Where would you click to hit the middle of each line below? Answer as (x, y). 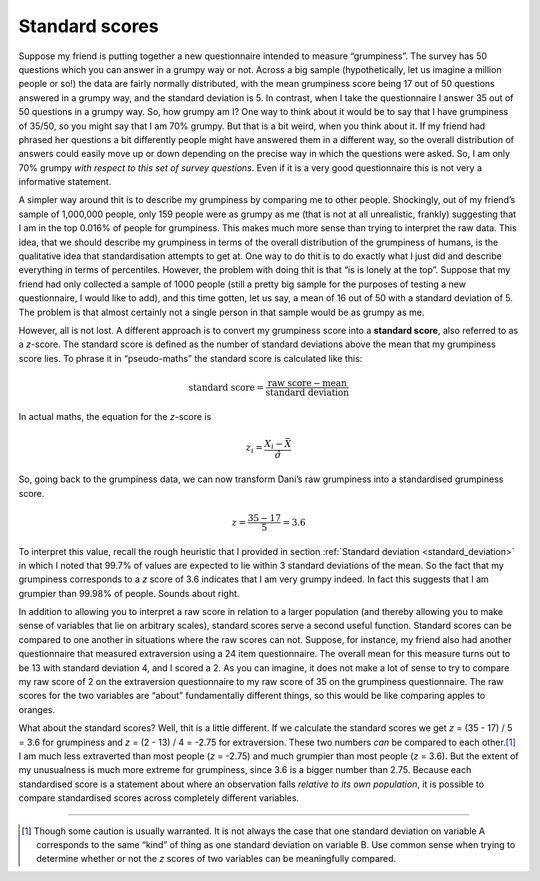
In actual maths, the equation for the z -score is (115, 416)
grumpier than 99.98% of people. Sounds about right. (129, 593)
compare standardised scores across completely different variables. (159, 798)
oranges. (36, 709)
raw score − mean (307, 383)
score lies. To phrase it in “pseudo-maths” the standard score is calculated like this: (190, 358)
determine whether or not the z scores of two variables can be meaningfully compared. (216, 859)
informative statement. (65, 182)
